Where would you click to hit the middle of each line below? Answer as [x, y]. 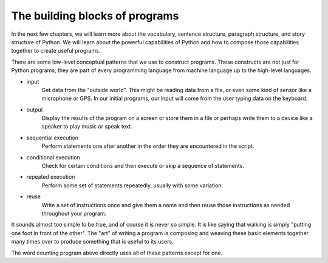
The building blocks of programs [95, 16]
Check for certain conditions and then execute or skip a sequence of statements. [143, 166]
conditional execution [53, 157]
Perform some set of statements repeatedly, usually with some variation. [132, 185]
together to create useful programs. [56, 51]
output [35, 110]
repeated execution [51, 177]
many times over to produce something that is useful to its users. [92, 242]
